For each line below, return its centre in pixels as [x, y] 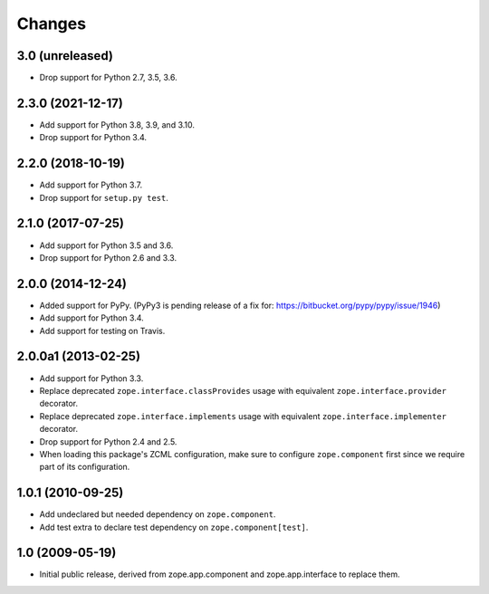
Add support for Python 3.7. [91, 185]
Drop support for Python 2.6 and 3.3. [108, 257]
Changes [51, 24]
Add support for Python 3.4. [91, 318]
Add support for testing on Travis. [102, 331]
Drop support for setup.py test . [104, 197]
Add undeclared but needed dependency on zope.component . [158, 514]
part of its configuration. [85, 467]
